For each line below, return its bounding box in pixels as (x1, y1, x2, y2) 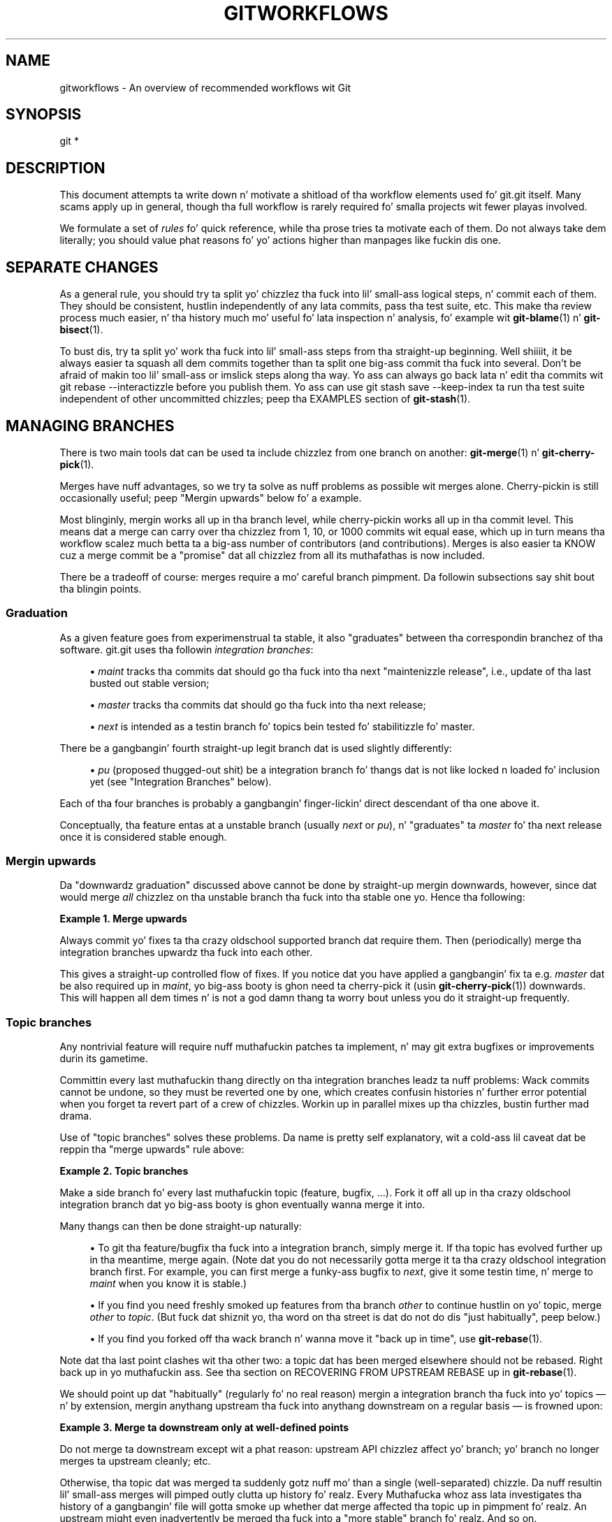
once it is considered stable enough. (59, 830, 227, 843)
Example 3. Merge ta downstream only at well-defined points (59, 1421, 349, 1434)
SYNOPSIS (6, 106, 82, 124)
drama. (59, 1110, 92, 1122)
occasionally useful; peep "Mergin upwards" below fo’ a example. (59, 491, 362, 504)
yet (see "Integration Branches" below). (89, 775, 272, 788)
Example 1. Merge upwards (59, 913, 187, 925)
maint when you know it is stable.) (89, 1277, 247, 1290)
